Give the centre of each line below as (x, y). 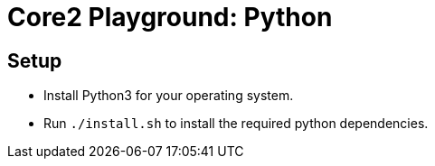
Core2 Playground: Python (170, 17)
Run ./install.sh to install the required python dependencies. (236, 124)
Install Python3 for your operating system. (169, 96)
